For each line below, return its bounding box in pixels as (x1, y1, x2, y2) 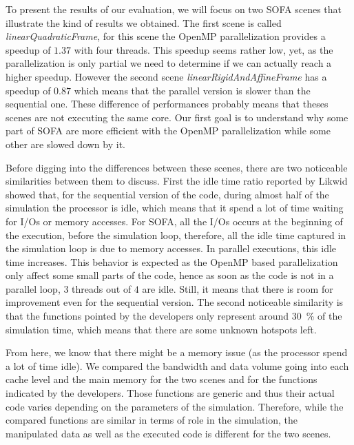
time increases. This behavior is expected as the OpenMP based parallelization (6, 254, 338, 269)
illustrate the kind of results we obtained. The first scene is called (6, 15, 282, 30)
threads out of (72, 281, 132, 296)
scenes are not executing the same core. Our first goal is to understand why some (6, 110, 348, 124)
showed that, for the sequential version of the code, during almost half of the (6, 187, 329, 201)
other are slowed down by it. (6, 136, 125, 151)
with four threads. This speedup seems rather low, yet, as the (74, 42, 333, 56)
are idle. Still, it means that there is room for (142, 281, 333, 296)
